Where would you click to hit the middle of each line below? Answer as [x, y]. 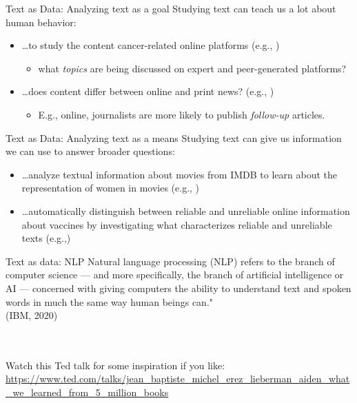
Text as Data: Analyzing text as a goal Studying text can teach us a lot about [171, 8]
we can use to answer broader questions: [90, 151]
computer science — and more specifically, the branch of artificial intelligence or [175, 275]
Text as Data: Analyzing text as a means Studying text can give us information [174, 137]
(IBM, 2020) [32, 315]
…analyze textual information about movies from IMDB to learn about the [180, 174]
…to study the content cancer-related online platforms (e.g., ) [151, 45]
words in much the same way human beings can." [110, 301]
